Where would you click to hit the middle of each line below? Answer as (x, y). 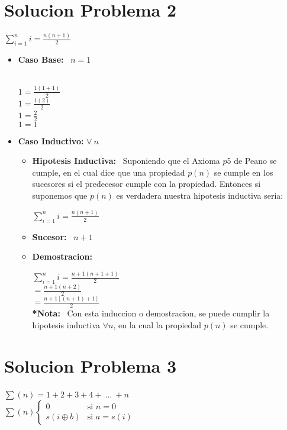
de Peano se (255, 161)
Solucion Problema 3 (91, 365)
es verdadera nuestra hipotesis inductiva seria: (200, 195)
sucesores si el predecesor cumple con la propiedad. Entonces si (146, 184)
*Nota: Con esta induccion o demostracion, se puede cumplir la (151, 313)
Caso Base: (41, 59)
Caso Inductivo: (51, 140)
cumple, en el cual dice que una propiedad (109, 172)
